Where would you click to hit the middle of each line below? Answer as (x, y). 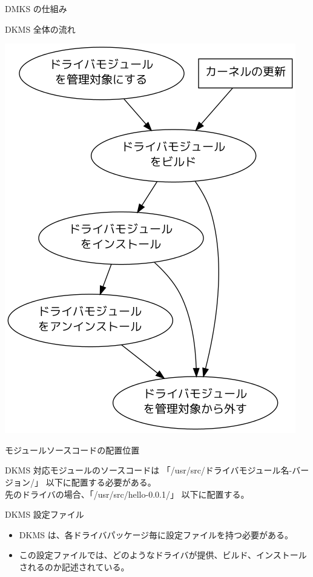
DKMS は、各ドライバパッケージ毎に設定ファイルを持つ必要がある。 (156, 534)
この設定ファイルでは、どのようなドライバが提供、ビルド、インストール (163, 555)
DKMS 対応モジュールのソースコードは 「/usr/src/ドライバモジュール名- (149, 470)
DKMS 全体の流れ (40, 29)
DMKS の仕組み (36, 8)
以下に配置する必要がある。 (101, 482)
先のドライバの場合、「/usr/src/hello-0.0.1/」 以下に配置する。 (127, 494)
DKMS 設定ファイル (44, 514)
